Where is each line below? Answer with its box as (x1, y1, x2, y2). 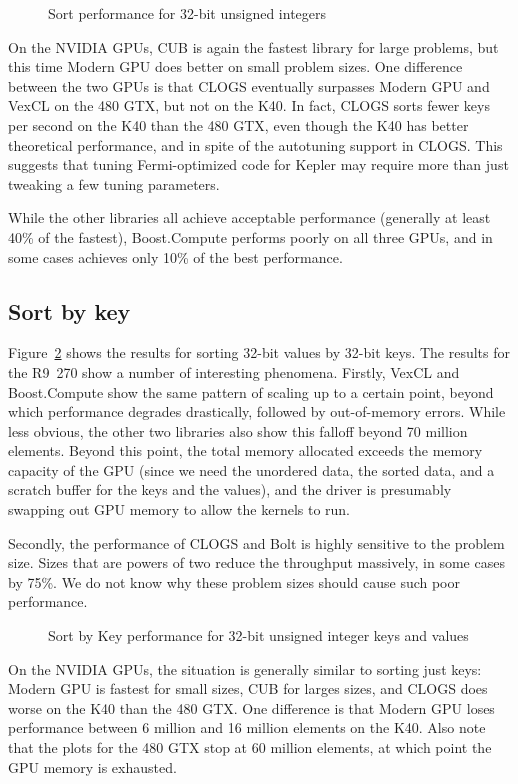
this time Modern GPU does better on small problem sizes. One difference (8, 56, 463, 77)
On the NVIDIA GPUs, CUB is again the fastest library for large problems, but (8, 36, 499, 57)
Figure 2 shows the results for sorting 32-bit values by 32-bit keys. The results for (8, 342, 510, 363)
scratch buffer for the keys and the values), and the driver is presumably (8, 479, 452, 500)
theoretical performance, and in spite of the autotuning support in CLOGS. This (8, 134, 503, 155)
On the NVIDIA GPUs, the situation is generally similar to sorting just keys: (8, 658, 482, 679)
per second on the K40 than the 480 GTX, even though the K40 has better (8, 114, 469, 135)
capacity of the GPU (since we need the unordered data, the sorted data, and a (8, 459, 495, 480)
